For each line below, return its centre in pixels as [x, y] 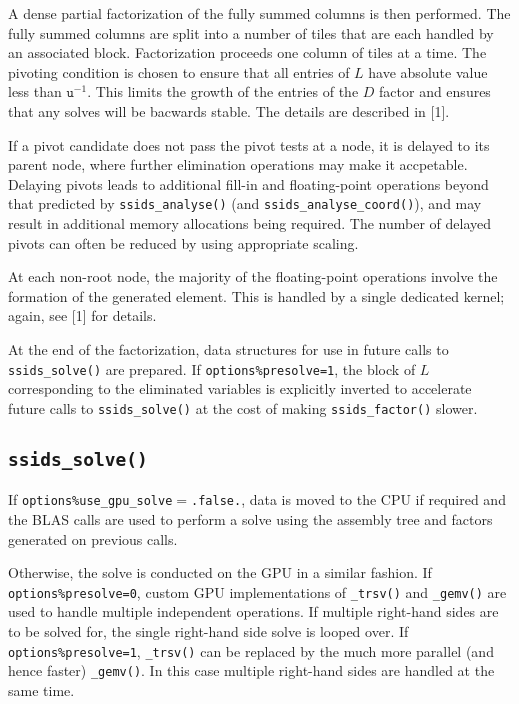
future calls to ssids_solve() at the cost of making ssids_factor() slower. [243, 407]
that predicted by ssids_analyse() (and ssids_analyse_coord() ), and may [245, 203]
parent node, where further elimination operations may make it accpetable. [238, 164]
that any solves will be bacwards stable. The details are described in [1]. [229, 110]
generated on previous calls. [93, 538]
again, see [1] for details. [82, 315]
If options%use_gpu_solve [90, 499]
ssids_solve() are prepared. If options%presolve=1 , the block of [212, 368]
